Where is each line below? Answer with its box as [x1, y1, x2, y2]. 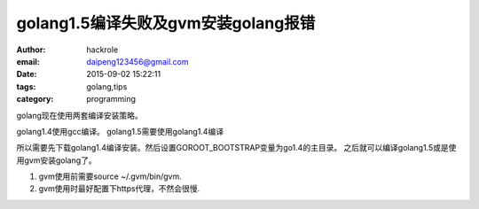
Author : [16, 44, 46, 55]
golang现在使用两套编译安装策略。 [16, 110, 144, 120]
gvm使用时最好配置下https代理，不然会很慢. [38, 183, 200, 194]
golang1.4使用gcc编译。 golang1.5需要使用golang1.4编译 [16, 126, 224, 136]
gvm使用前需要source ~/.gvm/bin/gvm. [38, 171, 182, 182]
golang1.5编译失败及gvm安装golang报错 [16, 13, 316, 33]
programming [86, 94, 137, 104]
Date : [16, 69, 37, 80]
